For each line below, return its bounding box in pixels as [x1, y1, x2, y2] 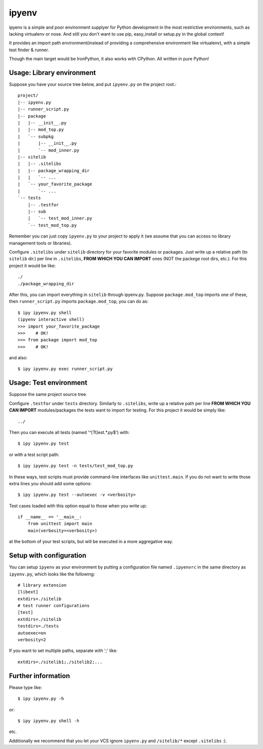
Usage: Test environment [9, 378, 88, 387]
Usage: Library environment [9, 68, 96, 77]
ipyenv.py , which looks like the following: [9, 571, 95, 577]
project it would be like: [9, 262, 56, 268]
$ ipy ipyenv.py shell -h [18, 718, 80, 724]
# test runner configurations [18, 603, 90, 609]
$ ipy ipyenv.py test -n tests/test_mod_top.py [18, 463, 133, 469]
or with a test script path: [9, 452, 59, 457]
